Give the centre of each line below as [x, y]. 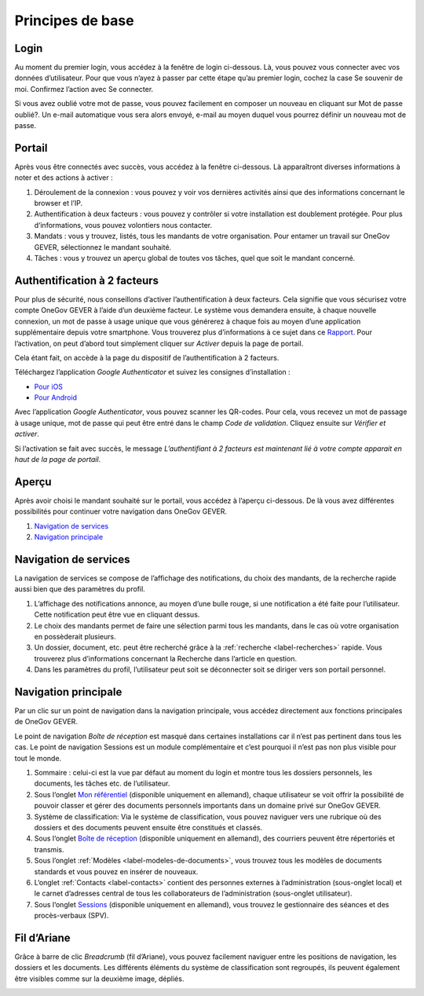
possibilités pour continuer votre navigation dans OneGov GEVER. [121, 511]
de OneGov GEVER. [46, 722]
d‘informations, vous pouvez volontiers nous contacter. [123, 225]
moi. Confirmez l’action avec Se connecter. [84, 89]
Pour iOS [48, 386]
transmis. [49, 849]
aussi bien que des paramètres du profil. [80, 589]
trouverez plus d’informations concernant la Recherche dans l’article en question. [166, 658]
